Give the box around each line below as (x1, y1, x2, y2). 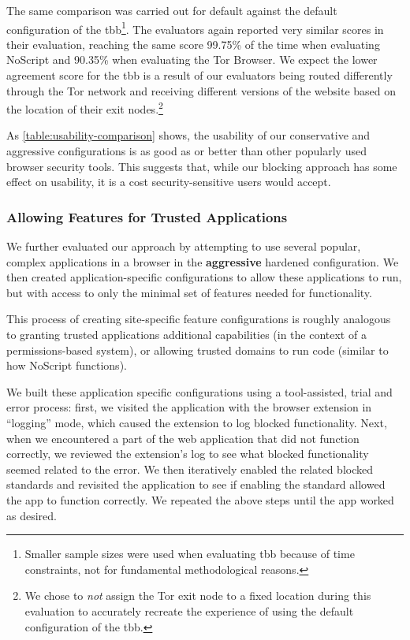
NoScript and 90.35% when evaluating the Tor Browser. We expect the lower (6, 51, 378, 68)
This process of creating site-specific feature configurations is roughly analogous (6, 311, 391, 327)
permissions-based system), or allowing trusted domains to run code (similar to (6, 341, 389, 358)
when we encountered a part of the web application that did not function (6, 430, 360, 446)
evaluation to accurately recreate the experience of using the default (24, 602, 354, 619)
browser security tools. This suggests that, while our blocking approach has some (6, 158, 397, 174)
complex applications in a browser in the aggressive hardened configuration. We (6, 253, 399, 270)
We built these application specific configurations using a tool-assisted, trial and (6, 383, 393, 400)
